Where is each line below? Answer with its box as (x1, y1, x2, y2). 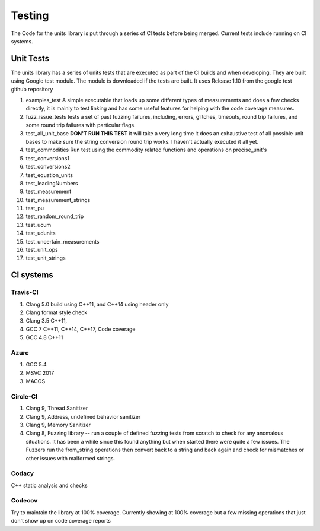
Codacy (11, 469, 34, 478)
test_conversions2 (25, 163, 71, 170)
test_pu (25, 205, 44, 212)
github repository (11, 86, 53, 93)
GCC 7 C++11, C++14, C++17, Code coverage (25, 325, 136, 333)
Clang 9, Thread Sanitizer (25, 404, 88, 412)
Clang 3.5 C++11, (25, 317, 68, 324)
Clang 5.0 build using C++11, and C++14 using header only (25, 301, 169, 308)
